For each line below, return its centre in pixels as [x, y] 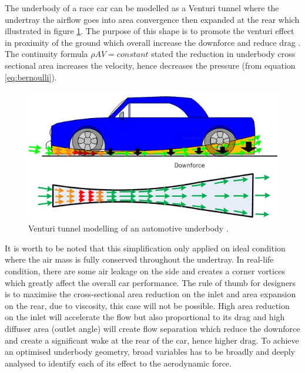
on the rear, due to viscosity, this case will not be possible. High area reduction [147, 305]
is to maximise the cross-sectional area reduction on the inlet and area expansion [150, 294]
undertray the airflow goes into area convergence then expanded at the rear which [152, 19]
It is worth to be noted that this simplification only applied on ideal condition [145, 248]
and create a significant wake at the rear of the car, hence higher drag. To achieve [152, 340]
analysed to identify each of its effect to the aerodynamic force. [118, 363]
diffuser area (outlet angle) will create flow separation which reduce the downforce [152, 329]
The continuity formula [46, 54]
